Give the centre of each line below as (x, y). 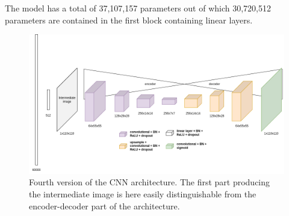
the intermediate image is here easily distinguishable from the (143, 193)
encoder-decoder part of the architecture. (104, 205)
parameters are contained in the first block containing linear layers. (129, 20)
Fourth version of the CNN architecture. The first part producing (150, 182)
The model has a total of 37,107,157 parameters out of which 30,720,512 (138, 8)
